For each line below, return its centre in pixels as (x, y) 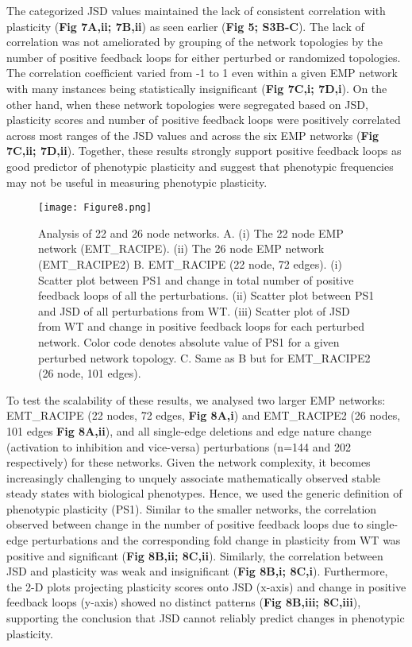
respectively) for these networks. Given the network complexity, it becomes (189, 462)
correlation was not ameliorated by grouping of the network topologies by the (195, 42)
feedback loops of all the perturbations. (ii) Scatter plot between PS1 (206, 295)
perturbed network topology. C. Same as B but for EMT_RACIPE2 (204, 357)
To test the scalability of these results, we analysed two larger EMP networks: (196, 399)
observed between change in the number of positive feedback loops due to (185, 524)
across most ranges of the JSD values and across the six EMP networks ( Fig (193, 135)
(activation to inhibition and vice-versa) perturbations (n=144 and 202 (179, 446)
